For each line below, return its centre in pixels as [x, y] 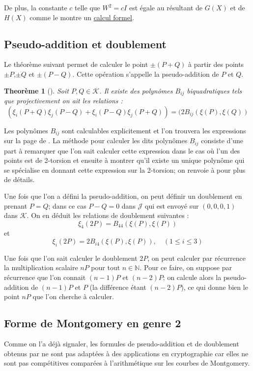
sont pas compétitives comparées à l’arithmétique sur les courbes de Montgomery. [127, 363]
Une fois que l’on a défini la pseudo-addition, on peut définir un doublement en [123, 196]
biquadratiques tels [214, 90]
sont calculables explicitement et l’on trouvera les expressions [154, 130]
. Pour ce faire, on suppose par [186, 267]
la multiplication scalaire [41, 267]
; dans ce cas [67, 205]
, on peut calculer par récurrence [197, 258]
